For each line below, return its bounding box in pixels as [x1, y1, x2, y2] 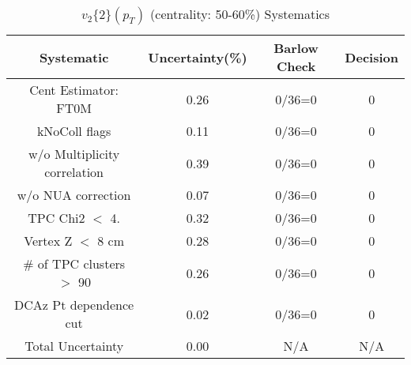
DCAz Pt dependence [14, 295, 134, 314]
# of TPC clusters [23, 254, 126, 273]
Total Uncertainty [25, 337, 124, 355]
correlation [44, 163, 104, 181]
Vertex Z [24, 231, 73, 250]
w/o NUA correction [17, 186, 131, 204]
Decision [345, 47, 398, 66]
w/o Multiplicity [28, 145, 120, 163]
